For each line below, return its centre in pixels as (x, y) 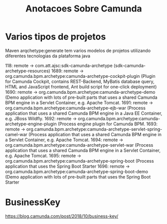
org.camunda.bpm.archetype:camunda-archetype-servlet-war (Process (79, 145)
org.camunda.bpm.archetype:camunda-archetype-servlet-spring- (94, 129)
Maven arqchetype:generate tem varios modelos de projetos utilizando (78, 50)
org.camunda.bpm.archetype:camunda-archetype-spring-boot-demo (77, 171)
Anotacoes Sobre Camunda (84, 9)
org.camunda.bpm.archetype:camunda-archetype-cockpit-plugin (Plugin (80, 76)
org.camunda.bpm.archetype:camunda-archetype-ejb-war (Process (76, 108)
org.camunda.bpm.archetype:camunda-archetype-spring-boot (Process (80, 161)
